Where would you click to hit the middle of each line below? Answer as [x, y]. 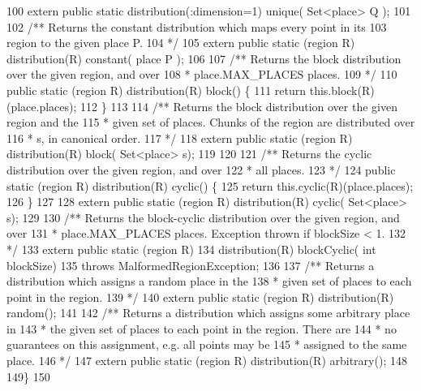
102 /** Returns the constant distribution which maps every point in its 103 [197, 26]
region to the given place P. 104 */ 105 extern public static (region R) [181, 43]
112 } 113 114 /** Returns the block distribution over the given [239, 106]
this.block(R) [342, 90]
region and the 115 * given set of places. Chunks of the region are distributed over [211, 122]
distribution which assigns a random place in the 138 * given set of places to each [209, 281]
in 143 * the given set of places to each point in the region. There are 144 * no [202, 328]
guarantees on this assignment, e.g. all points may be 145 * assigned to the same [207, 344]
